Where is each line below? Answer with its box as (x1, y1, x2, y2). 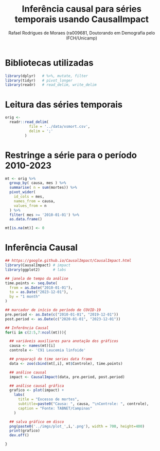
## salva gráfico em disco (9, 419, 64, 424)
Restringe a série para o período (5, 150, 137, 160)
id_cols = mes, (14, 194, 45, 199)
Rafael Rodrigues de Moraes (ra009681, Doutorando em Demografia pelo (8, 30, 155, 36)
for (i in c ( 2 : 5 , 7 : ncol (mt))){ (5, 330, 67, 335)
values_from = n (14, 203, 47, 208)
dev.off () (9, 433, 29, 438)
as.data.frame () (9, 217, 42, 222)
